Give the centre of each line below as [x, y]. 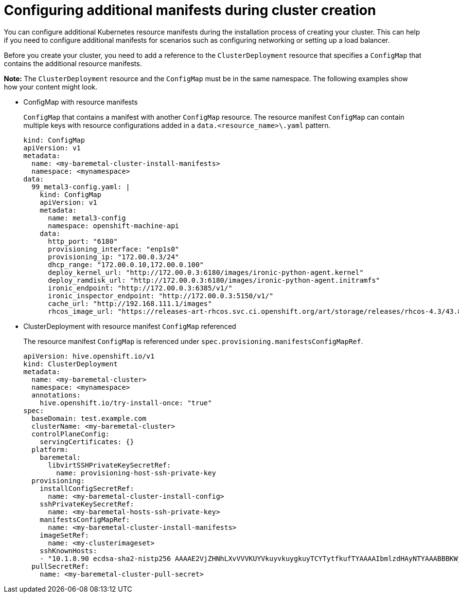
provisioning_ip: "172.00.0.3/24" [114, 257]
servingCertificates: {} [87, 442]
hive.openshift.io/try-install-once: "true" [126, 403]
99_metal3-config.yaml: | [81, 187]
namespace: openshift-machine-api [114, 226]
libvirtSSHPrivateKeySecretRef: [109, 465]
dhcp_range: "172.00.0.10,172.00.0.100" [126, 264]
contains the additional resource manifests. [73, 63]
